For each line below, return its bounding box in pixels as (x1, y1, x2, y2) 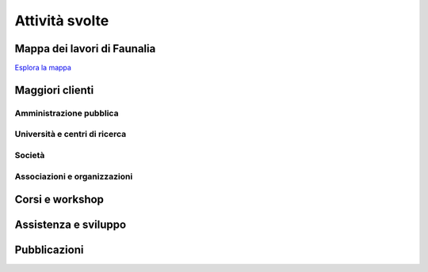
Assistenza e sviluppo (14, 218, 127, 232)
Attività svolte (14, 12, 109, 29)
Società (14, 149, 45, 161)
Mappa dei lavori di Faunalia (14, 42, 156, 55)
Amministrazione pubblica (14, 108, 119, 119)
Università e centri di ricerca (14, 129, 127, 140)
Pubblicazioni (14, 244, 84, 257)
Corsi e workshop (14, 193, 105, 206)
